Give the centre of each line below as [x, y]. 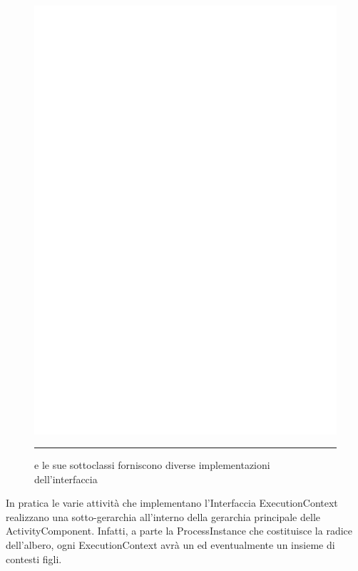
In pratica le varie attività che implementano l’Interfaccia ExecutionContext [172, 503]
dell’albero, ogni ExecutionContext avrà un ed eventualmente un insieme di [170, 545]
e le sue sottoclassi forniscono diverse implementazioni [152, 465]
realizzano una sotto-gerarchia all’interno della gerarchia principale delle [163, 516]
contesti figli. [34, 559]
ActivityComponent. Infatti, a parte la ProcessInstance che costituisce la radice [179, 531]
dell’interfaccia [66, 479]
